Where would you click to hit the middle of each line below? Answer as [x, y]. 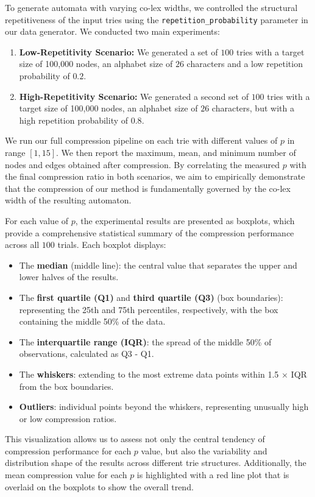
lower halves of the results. [69, 277]
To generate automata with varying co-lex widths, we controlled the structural [151, 7]
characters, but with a [253, 108]
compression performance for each [68, 450]
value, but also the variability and [204, 450]
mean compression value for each [66, 475]
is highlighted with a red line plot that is [213, 475]
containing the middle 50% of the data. [92, 321]
